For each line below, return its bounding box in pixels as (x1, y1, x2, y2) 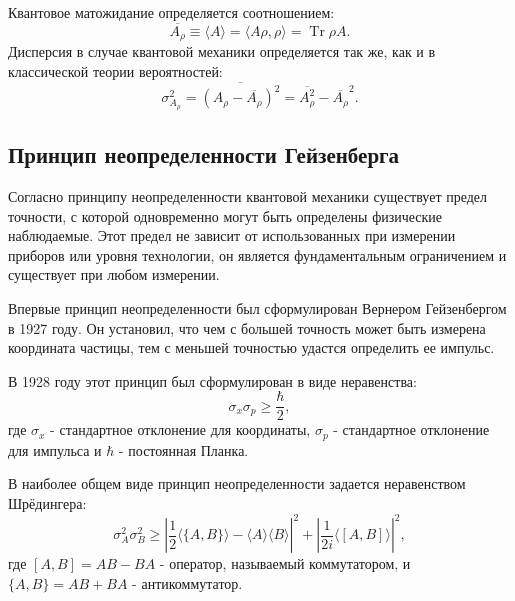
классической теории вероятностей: (8, 60, 223, 81)
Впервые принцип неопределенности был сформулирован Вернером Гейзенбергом (8, 297, 507, 318)
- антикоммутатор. (132, 572, 243, 593)
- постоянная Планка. (118, 439, 249, 460)
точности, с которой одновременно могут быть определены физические (8, 205, 443, 226)
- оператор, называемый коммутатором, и (159, 553, 411, 574)
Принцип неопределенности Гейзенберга (8, 139, 400, 170)
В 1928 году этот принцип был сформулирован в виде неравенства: (8, 370, 417, 391)
